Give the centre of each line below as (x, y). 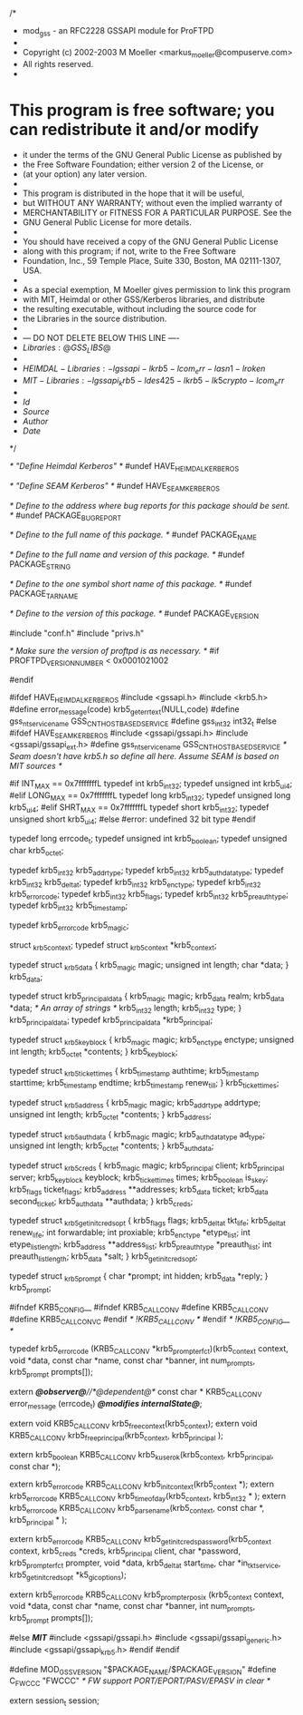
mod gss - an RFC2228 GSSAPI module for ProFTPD (118, 32)
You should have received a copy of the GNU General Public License (150, 241)
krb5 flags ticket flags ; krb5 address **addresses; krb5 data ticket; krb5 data (139, 1190)
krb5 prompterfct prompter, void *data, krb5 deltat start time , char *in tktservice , (145, 1564)
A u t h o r (35, 421)
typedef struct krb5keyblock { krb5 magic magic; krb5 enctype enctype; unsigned (152, 1040)
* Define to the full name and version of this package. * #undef (127, 555)
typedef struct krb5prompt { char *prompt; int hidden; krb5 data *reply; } (139, 1277)
